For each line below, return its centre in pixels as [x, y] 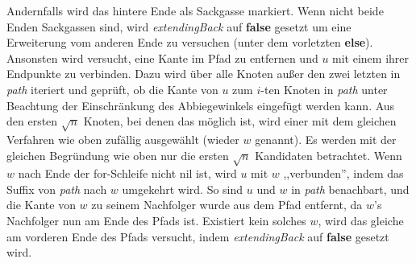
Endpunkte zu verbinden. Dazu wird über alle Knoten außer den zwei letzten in [204, 74]
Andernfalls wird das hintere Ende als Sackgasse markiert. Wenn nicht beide [195, 10]
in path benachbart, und [350, 189]
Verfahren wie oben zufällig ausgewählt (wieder [123, 139]
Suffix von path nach [57, 189]
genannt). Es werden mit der [326, 139]
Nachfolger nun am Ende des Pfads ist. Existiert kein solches [156, 221]
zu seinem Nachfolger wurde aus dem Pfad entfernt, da [227, 205]
